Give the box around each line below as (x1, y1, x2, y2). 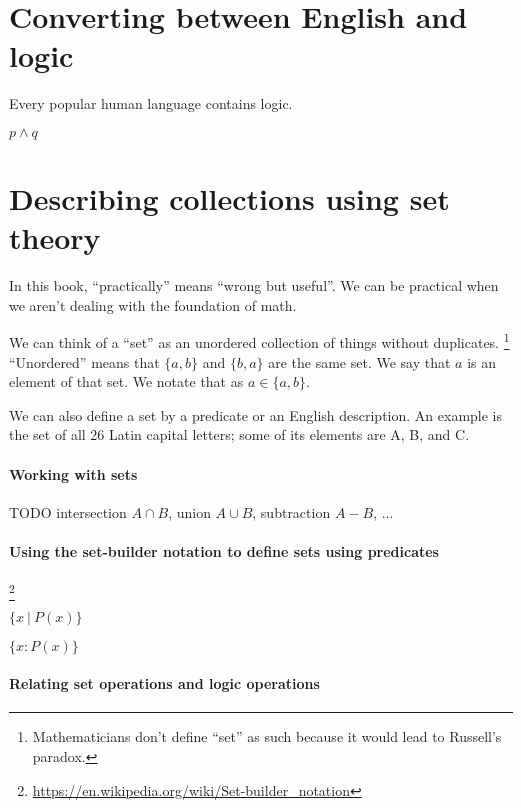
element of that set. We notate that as (9, 371, 244, 392)
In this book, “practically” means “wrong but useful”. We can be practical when (9, 275, 499, 296)
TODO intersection (9, 501, 127, 522)
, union (168, 501, 211, 522)
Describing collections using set (9, 178, 450, 219)
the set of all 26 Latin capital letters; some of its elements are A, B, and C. (9, 424, 470, 445)
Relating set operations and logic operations (9, 673, 320, 694)
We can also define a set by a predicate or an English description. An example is (9, 404, 503, 425)
